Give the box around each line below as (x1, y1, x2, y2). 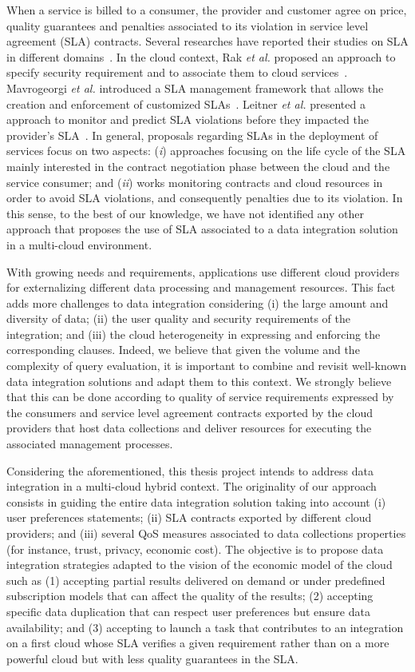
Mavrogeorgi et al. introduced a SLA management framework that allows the (6, 79, 384, 96)
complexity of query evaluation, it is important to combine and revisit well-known (6, 357, 407, 374)
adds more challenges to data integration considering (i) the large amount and (6, 294, 389, 311)
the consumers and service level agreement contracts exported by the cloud (6, 404, 373, 420)
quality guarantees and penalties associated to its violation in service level (6, 17, 369, 34)
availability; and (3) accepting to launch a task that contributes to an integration (6, 618, 404, 635)
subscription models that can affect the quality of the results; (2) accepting (6, 587, 373, 604)
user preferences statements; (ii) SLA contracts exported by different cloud (6, 509, 372, 526)
